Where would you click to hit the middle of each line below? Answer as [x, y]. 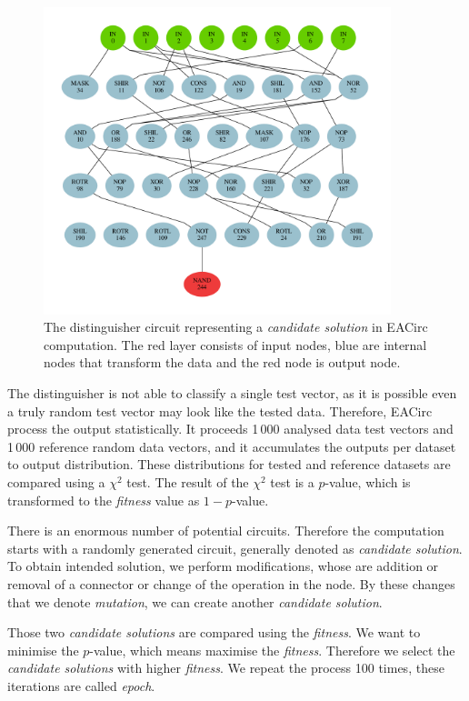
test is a [292, 481]
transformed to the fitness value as [104, 500]
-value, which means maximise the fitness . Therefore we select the [272, 650]
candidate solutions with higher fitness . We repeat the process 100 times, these [226, 668]
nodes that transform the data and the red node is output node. [222, 362]
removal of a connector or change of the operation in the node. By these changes [231, 583]
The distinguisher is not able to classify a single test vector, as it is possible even [232, 392]
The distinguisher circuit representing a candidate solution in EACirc [236, 327]
